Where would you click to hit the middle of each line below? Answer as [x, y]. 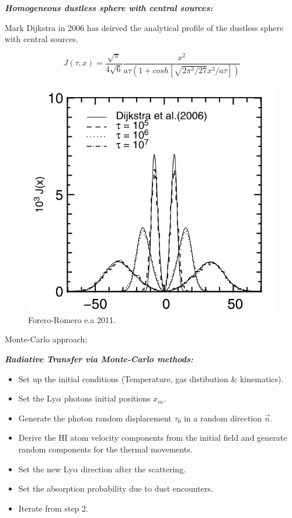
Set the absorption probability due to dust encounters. [116, 488]
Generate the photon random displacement [95, 418]
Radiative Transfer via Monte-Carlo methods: [99, 359]
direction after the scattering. [133, 469]
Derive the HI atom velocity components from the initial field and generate [153, 438]
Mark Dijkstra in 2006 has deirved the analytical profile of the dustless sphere [144, 27]
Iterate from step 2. [53, 508]
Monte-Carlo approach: [46, 339]
